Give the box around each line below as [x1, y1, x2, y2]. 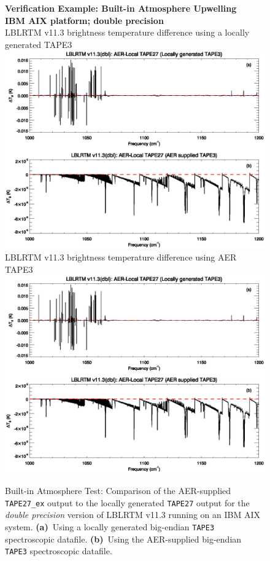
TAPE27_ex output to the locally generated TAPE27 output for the [5, 496, 250, 509]
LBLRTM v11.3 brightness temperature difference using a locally [5, 26, 250, 39]
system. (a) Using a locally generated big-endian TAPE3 [5, 520, 215, 533]
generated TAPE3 [5, 37, 72, 50]
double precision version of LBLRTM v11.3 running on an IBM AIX [5, 508, 261, 521]
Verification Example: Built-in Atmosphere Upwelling [5, 2, 237, 14]
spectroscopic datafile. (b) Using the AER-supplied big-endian [5, 532, 242, 545]
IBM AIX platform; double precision [5, 14, 164, 26]
